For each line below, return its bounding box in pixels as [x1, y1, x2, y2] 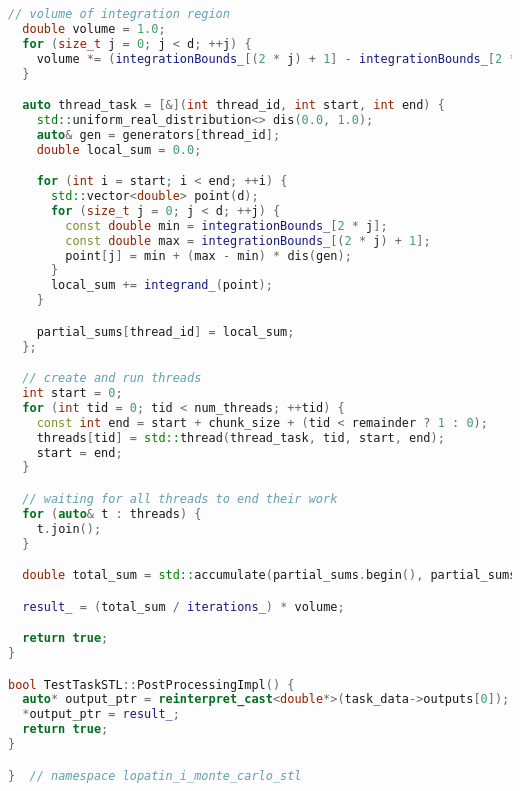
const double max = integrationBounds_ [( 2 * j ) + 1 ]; [65, 233, 431, 248]
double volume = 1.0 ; [22, 21, 166, 36]
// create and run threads [22, 371, 202, 386]
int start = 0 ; [22, 386, 123, 400]
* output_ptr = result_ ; [22, 707, 180, 722]
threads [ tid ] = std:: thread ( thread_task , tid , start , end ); [36, 430, 445, 445]
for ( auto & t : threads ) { [22, 506, 202, 521]
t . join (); [36, 521, 102, 536]
